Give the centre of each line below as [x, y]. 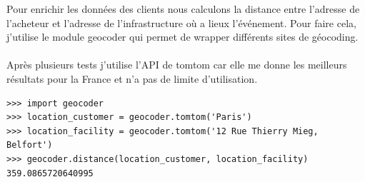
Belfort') [30, 145]
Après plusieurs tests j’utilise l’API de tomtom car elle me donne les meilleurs [177, 65]
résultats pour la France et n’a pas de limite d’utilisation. [132, 78]
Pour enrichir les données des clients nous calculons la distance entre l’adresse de [183, 9]
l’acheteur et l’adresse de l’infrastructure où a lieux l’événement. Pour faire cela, [181, 22]
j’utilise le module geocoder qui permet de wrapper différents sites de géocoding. [182, 37]
